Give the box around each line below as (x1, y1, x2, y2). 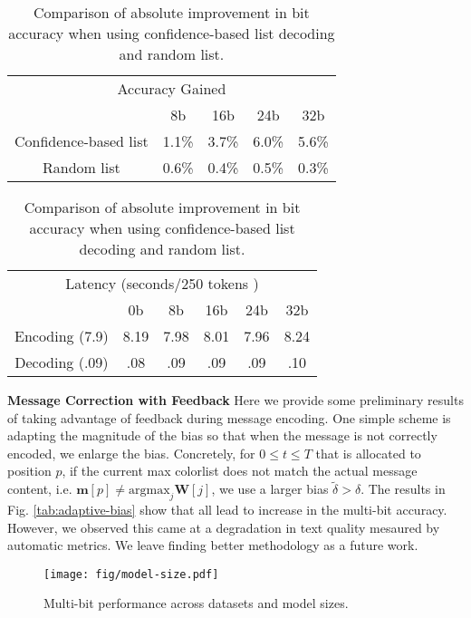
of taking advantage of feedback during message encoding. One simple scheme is (7, 408, 451, 427)
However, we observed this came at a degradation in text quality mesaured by (7, 517, 440, 536)
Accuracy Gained (117, 78, 226, 99)
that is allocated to (315, 443, 421, 462)
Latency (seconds (65, 273, 175, 294)
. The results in (360, 479, 446, 498)
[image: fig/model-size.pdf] (43, 567, 219, 581)
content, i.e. (7, 479, 72, 498)
